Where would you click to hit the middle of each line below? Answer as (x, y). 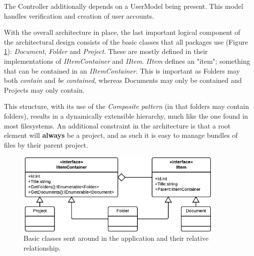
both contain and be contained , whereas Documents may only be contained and (123, 80)
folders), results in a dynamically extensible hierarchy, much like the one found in (126, 115)
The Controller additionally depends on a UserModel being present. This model (124, 6)
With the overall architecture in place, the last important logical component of (122, 32)
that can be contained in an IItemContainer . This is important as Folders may (122, 70)
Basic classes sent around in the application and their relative (116, 238)
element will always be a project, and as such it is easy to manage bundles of (121, 135)
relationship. (42, 247)
